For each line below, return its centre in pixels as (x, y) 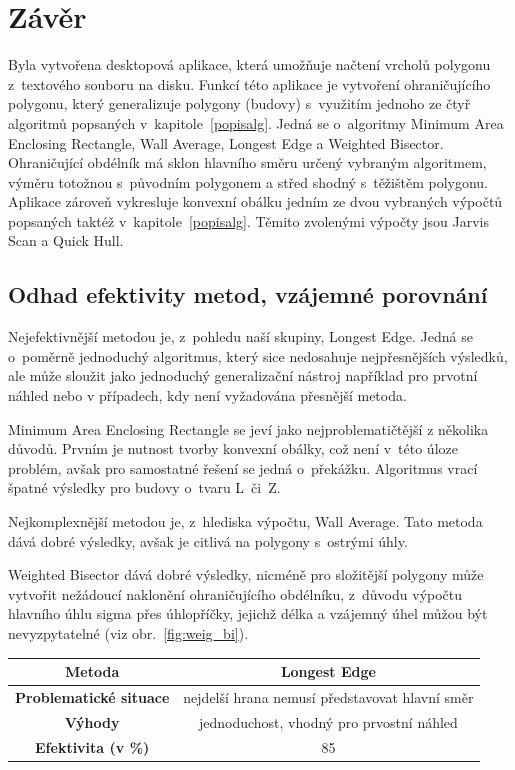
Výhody (92, 721)
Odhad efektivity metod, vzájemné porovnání (248, 294)
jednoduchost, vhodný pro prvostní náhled (328, 721)
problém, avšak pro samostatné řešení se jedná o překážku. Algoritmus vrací (243, 467)
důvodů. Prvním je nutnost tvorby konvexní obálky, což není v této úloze (233, 448)
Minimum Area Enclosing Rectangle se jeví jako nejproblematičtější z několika (248, 428)
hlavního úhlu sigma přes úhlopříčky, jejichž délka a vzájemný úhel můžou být (248, 613)
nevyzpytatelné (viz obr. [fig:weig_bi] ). (128, 632)
